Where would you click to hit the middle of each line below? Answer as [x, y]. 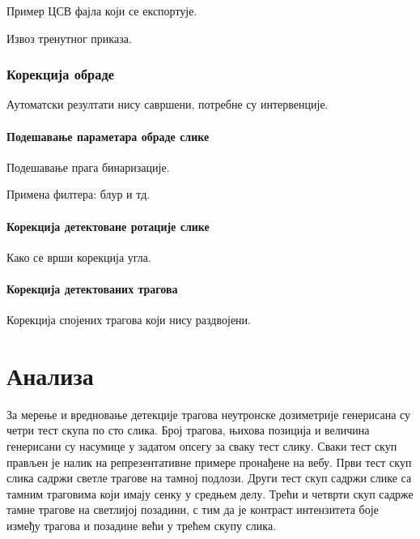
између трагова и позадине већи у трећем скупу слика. [142, 526]
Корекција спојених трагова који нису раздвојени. [129, 320]
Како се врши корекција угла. [79, 257]
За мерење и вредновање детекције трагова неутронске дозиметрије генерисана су [209, 414]
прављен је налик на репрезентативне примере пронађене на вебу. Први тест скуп [209, 462]
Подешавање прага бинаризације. [88, 167]
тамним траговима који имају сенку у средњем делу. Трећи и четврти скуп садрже [210, 493]
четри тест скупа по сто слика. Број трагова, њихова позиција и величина [188, 430]
